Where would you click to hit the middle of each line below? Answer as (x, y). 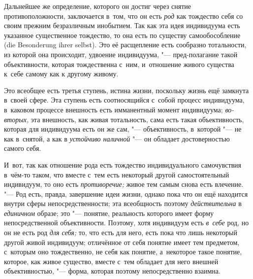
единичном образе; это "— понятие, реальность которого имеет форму (109, 213)
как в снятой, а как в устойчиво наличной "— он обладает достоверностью (117, 138)
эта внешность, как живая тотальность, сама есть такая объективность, (137, 119)
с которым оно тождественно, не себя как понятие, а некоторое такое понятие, (123, 252)
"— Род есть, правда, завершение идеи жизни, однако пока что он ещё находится (126, 193)
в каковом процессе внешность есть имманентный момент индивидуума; (113, 109)
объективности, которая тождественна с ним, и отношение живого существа (119, 64)
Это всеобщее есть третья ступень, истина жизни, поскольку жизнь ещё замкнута (126, 90)
